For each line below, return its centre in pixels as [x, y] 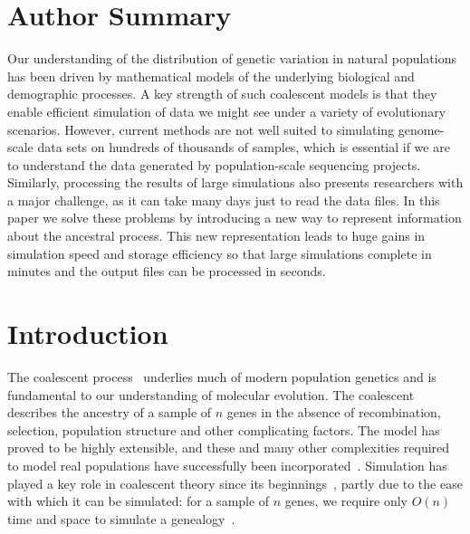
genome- [421, 129]
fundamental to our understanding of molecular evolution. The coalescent [211, 394]
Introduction [88, 334]
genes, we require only [346, 501]
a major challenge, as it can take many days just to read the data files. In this [224, 200]
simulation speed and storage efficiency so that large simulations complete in [220, 253]
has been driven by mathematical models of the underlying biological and [211, 76]
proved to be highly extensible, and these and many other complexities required [229, 448]
